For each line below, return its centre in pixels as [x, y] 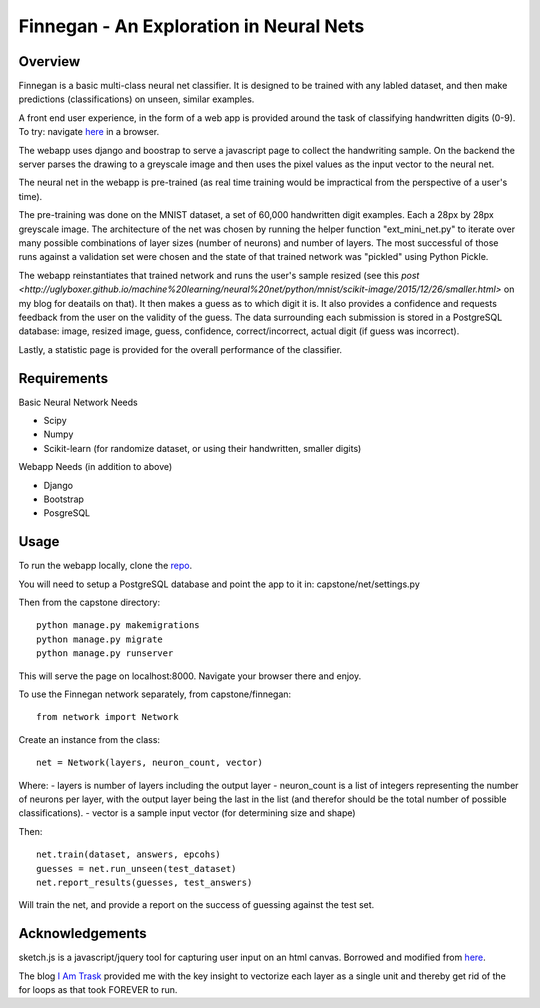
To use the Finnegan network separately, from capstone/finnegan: [155, 694]
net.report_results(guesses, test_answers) [144, 882]
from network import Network [107, 717]
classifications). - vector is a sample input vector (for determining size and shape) [187, 813]
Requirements [63, 378]
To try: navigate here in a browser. [89, 132]
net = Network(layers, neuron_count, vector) [150, 763]
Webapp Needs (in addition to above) [95, 467]
